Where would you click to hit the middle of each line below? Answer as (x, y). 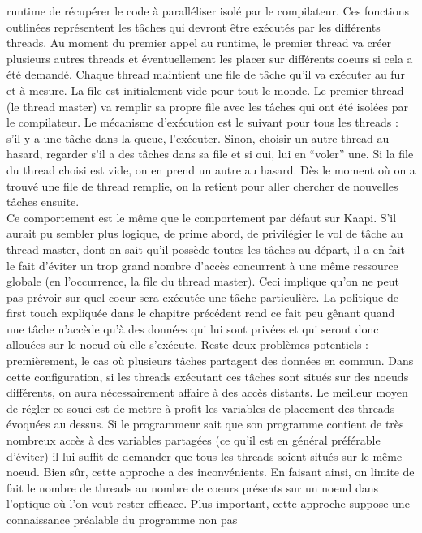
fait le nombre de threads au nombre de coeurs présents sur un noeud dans (193, 487)
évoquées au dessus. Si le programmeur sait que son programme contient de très (205, 424)
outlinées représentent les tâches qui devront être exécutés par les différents (194, 26)
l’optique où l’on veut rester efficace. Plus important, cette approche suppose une (208, 503)
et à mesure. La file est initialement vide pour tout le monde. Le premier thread (205, 90)
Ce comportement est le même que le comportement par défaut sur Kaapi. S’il (202, 217)
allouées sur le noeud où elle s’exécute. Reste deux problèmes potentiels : (187, 344)
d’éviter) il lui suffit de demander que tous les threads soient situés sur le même (205, 456)
